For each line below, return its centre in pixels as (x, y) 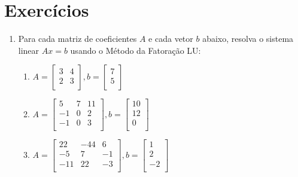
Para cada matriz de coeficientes (77, 39)
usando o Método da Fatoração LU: (136, 50)
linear (29, 50)
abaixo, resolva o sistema (248, 39)
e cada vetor (171, 39)
